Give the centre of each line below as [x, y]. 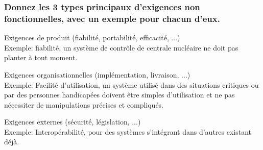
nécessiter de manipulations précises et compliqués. [84, 104]
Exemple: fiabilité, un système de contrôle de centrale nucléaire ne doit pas [121, 47]
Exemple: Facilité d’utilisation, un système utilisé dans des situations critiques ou [131, 84]
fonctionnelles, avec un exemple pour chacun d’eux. [112, 18]
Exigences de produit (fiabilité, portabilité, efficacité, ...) [92, 37]
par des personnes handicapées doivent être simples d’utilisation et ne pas [119, 95]
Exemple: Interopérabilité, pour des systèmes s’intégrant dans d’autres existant [128, 131]
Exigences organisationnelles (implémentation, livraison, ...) [97, 74]
